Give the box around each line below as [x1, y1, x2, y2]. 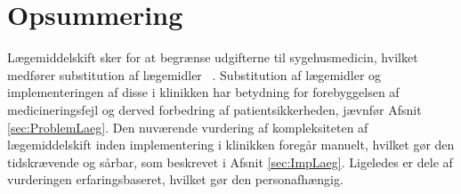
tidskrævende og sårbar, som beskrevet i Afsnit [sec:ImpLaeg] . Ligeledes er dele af [7, 152, 453, 171]
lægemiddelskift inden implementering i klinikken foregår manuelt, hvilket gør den [7, 135, 455, 154]
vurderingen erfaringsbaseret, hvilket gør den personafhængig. [7, 170, 344, 189]
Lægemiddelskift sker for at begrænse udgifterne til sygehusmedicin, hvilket [7, 48, 418, 67]
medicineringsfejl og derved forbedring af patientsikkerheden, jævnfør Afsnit [7, 100, 422, 118]
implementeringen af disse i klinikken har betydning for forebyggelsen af [7, 83, 400, 101]
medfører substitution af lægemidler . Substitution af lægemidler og [7, 65, 382, 84]
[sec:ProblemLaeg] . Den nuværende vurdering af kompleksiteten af [7, 117, 368, 136]
